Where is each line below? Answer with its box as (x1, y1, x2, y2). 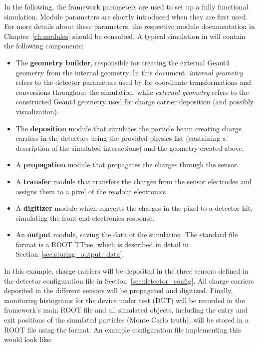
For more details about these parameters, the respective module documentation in (4, 21, 255, 31)
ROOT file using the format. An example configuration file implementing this (4, 324, 241, 335)
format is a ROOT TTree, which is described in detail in (15, 239, 189, 249)
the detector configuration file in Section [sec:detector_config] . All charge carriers (4, 275, 254, 286)
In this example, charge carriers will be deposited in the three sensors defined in (4, 266, 249, 276)
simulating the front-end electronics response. (15, 212, 155, 223)
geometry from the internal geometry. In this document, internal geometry (15, 67, 243, 77)
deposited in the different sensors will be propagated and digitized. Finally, (4, 285, 233, 296)
